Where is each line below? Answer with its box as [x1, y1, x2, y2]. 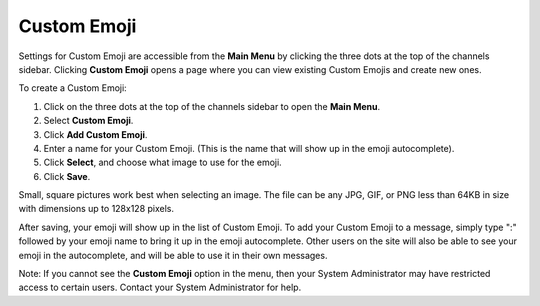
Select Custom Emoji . [43, 115, 134, 127]
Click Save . [43, 170, 91, 182]
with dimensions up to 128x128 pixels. [18, 203, 175, 215]
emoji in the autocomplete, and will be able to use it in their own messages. [18, 249, 328, 261]
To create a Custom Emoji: [18, 82, 127, 94]
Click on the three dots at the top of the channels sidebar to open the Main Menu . [43, 100, 381, 112]
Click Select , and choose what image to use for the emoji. [43, 156, 282, 169]
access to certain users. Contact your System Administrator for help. [18, 281, 302, 294]
